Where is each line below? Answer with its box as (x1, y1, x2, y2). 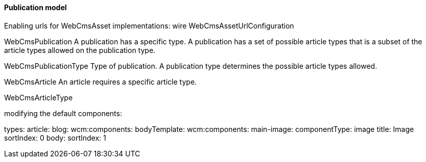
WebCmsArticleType (4, 93, 73, 102)
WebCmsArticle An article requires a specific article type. (4, 77, 197, 86)
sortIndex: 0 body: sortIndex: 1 (4, 133, 106, 142)
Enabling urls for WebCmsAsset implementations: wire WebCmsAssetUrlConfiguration (4, 21, 294, 30)
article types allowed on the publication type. (4, 45, 156, 55)
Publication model (4, 3, 67, 12)
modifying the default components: (4, 109, 122, 118)
